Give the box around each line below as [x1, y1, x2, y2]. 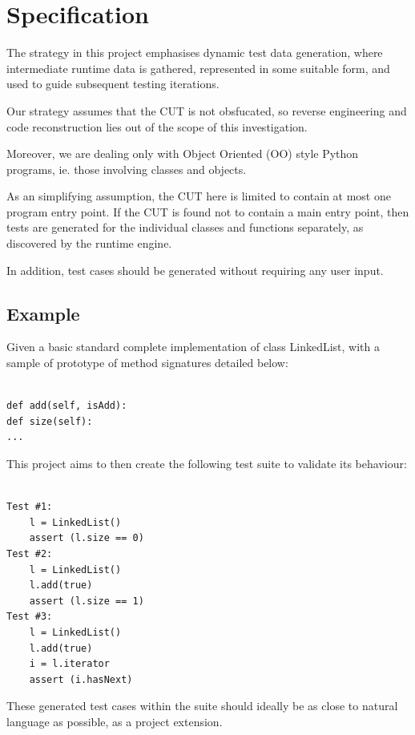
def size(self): [6, 415, 93, 427]
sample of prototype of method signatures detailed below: [6, 354, 288, 371]
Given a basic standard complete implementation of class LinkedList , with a [6, 338, 381, 355]
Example [6, 301, 80, 325]
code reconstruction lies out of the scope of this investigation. [6, 118, 308, 135]
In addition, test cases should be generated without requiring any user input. [6, 261, 384, 278]
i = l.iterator [29, 658, 110, 670]
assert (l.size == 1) [29, 595, 144, 607]
